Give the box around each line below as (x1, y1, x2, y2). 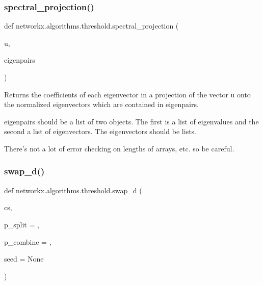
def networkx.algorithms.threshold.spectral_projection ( (4, 20, 179, 31)
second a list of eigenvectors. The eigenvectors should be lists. (4, 126, 197, 137)
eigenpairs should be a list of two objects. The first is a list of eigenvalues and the (4, 116, 259, 126)
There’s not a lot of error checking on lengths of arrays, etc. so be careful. (4, 143, 234, 153)
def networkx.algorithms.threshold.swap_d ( (4, 185, 142, 195)
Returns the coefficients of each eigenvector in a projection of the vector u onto (4, 89, 251, 99)
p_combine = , (4, 236, 51, 247)
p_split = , (4, 219, 39, 229)
